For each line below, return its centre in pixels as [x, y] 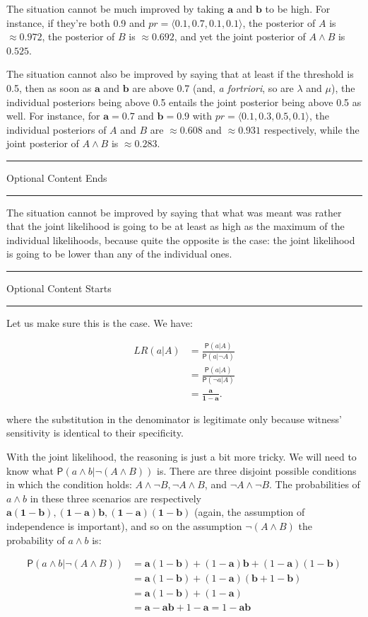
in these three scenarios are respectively [115, 498]
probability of [36, 540]
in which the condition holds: [69, 484]
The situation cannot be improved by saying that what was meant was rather [174, 212]
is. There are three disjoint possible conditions [257, 470]
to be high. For [298, 8]
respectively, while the [311, 129]
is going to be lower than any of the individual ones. [119, 254]
